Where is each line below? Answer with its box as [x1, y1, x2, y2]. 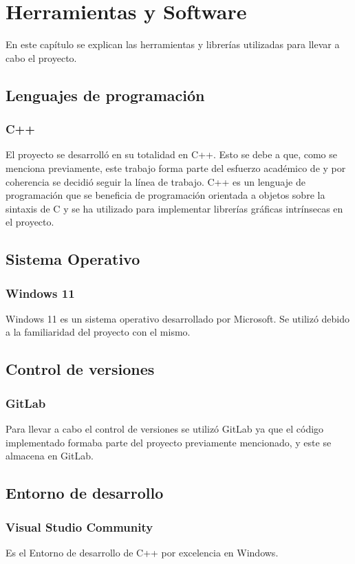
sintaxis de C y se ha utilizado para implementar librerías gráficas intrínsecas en [6, 201, 343, 215]
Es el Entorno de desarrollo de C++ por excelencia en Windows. [6, 545, 279, 559]
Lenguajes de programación [6, 84, 205, 105]
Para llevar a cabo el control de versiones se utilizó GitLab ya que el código [6, 422, 324, 436]
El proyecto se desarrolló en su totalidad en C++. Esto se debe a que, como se [6, 147, 337, 162]
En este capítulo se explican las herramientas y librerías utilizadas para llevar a [6, 37, 340, 52]
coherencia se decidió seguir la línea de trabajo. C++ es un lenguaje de [6, 174, 305, 188]
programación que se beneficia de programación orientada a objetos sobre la [6, 188, 325, 202]
